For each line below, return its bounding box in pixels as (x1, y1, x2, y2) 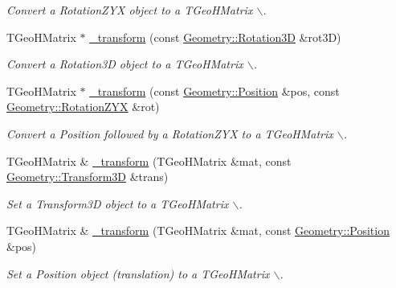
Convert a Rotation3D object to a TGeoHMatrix (6, 56, 243, 72)
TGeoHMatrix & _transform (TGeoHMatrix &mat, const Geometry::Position (6, 222, 390, 239)
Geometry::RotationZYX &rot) (6, 98, 160, 115)
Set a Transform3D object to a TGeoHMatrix (6, 195, 229, 212)
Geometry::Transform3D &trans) (6, 168, 169, 185)
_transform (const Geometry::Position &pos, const (89, 82, 340, 99)
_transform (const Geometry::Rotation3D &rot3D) (89, 28, 341, 45)
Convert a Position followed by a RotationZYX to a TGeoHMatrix (6, 125, 333, 142)
